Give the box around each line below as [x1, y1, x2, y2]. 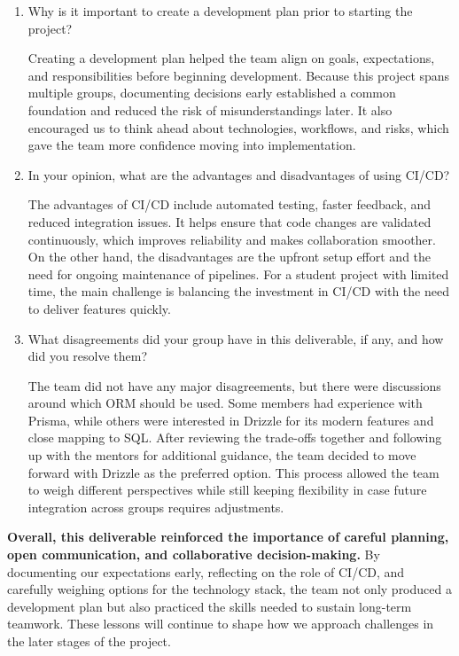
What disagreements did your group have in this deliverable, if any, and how [27, 329, 444, 348]
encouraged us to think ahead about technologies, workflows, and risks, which [27, 118, 449, 137]
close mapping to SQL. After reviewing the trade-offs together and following [27, 428, 442, 447]
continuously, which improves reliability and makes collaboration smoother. [27, 230, 436, 248]
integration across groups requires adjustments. [27, 497, 284, 516]
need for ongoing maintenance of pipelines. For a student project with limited [27, 264, 449, 283]
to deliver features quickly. [27, 299, 171, 317]
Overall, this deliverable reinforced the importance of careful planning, [7, 527, 449, 546]
